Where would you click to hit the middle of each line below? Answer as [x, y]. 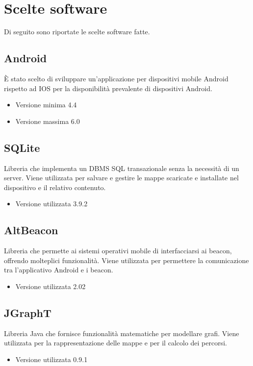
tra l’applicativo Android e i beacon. [59, 270]
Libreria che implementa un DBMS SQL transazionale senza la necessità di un [122, 168]
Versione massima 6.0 [48, 121]
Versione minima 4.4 [46, 105]
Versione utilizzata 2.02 [51, 286]
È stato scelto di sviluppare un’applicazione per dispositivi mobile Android [116, 78]
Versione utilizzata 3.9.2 [51, 204]
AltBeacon [31, 230]
